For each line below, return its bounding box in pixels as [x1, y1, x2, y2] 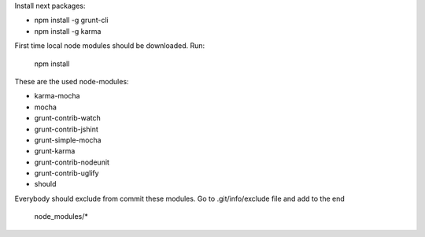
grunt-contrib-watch [34, 113, 102, 123]
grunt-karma [34, 146, 76, 156]
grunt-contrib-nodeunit [34, 157, 110, 167]
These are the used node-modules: [14, 76, 129, 86]
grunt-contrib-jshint [34, 124, 98, 134]
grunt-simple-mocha [34, 135, 102, 145]
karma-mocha [34, 91, 80, 101]
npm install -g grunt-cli [34, 16, 109, 25]
